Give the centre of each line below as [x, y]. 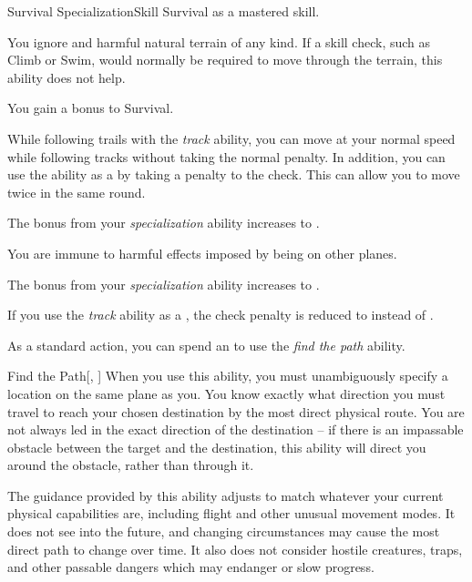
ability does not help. [67, 77]
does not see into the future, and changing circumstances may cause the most [224, 531]
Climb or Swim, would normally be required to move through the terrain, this [225, 60]
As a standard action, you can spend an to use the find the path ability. [206, 345]
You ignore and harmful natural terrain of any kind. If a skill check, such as [219, 41]
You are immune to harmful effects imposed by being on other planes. [202, 253]
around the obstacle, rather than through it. [131, 465]
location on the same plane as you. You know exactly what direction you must [226, 393]
